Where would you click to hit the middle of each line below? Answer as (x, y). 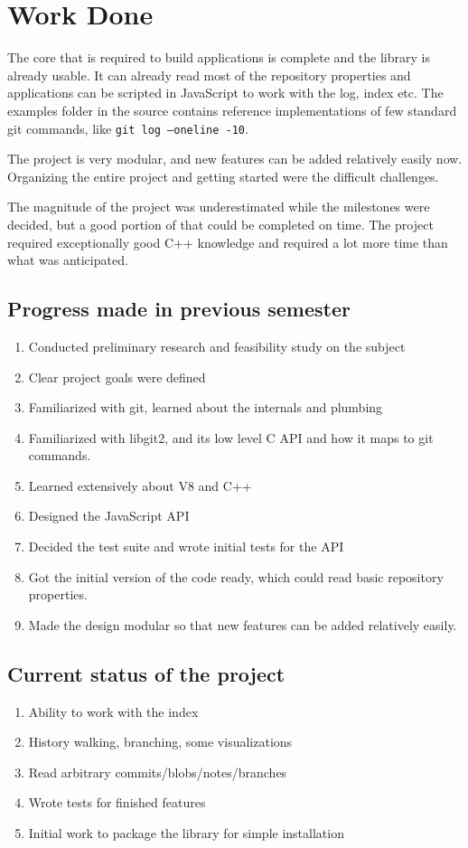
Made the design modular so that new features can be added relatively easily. (243, 624)
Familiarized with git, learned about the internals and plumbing (206, 407)
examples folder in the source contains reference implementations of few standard (232, 110)
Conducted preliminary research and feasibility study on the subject (217, 346)
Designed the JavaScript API (109, 516)
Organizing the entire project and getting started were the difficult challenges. (223, 176)
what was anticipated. (68, 260)
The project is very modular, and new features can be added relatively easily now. (235, 159)
